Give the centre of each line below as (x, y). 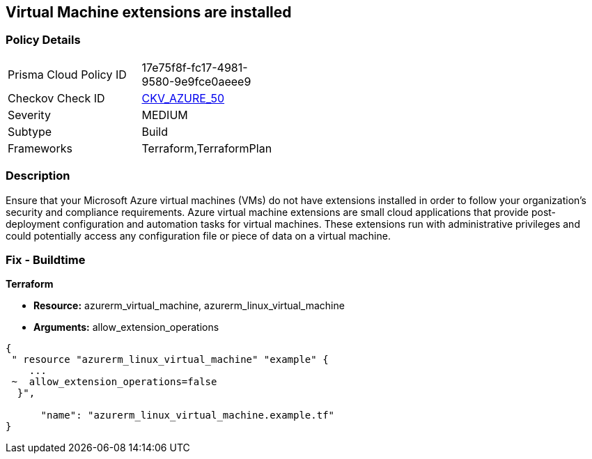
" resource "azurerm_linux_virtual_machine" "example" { (170, 360)
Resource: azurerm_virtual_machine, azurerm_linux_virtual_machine (189, 306)
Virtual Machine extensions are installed (149, 12)
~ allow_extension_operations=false (114, 382)
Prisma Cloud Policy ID (67, 74)
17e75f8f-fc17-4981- (195, 67)
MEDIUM (165, 115)
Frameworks (40, 148)
